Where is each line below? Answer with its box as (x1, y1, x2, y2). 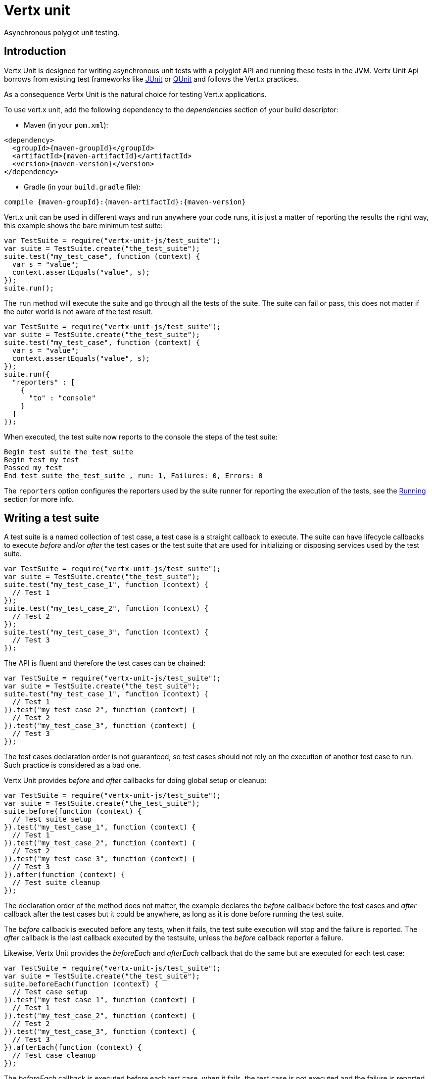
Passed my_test (4, 463, 63, 472)
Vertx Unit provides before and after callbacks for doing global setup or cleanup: (4, 776, 267, 785)
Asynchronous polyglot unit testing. (4, 28, 120, 37)
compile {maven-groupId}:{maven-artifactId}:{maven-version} (4, 197, 246, 206)
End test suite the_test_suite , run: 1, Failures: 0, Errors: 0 (4, 471, 263, 480)
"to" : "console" (29, 393, 96, 402)
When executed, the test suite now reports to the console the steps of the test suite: (4, 432, 278, 441)
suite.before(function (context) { (4, 807, 142, 816)
